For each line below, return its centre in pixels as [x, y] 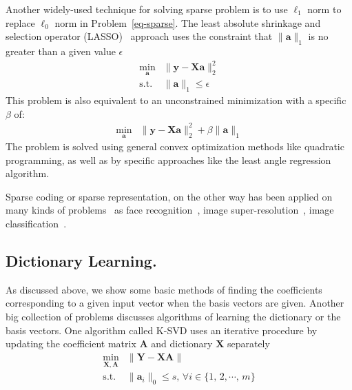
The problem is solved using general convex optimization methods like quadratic [175, 146]
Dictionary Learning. [81, 261]
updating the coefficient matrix [71, 343]
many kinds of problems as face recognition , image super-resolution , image [170, 210]
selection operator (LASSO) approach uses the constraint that [139, 36]
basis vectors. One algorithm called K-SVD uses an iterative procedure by [162, 330]
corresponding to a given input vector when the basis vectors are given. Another [175, 303]
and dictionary [182, 343]
